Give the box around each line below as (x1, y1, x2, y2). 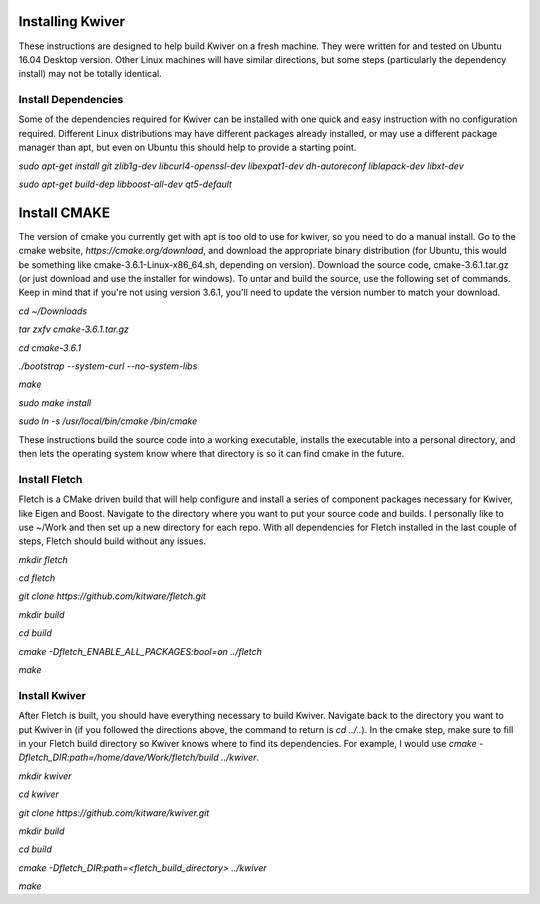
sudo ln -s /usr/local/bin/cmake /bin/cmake (18, 415, 198, 427)
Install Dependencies (18, 93, 124, 107)
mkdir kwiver (18, 770, 72, 782)
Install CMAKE (18, 204, 110, 221)
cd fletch (18, 572, 55, 584)
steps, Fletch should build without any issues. (18, 535, 207, 547)
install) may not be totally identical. (18, 68, 162, 80)
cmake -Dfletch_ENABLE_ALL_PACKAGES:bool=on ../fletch (18, 645, 262, 657)
